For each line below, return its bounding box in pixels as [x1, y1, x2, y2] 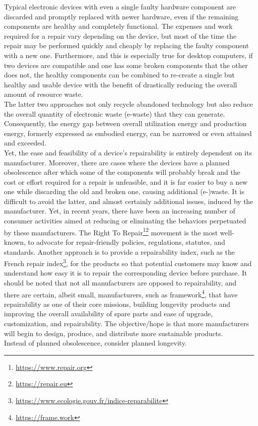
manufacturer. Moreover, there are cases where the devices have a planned [4, 157, 230, 167]
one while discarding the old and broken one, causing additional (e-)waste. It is [4, 186, 245, 197]
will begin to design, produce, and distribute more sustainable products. [4, 328, 223, 338]
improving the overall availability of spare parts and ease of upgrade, [4, 308, 213, 319]
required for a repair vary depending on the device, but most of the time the [4, 30, 237, 41]
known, [4, 236, 26, 247]
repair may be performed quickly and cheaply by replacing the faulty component [4, 40, 249, 51]
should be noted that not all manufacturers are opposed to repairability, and [4, 277, 237, 287]
